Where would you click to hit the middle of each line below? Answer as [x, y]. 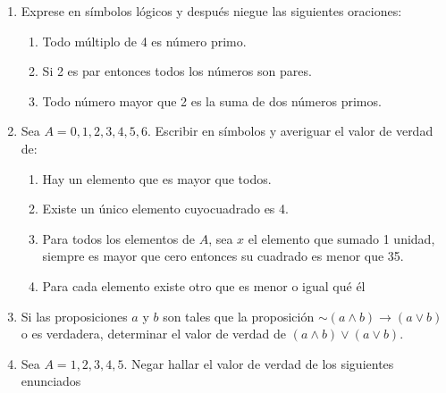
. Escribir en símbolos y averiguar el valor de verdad [290, 131]
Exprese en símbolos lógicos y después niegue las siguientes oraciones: [211, 11]
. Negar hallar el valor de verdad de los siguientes [259, 363]
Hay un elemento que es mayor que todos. [157, 178]
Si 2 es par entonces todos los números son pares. [177, 71]
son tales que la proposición [239, 316]
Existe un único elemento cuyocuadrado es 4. [165, 209]
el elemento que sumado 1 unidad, [341, 238]
